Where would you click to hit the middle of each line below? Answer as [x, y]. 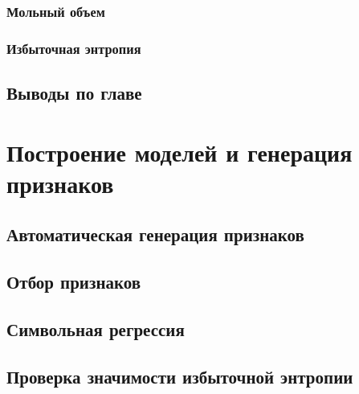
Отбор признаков [74, 282]
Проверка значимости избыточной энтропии [180, 376]
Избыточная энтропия [74, 48]
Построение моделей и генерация [179, 152]
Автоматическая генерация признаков [155, 234]
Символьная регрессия [96, 328]
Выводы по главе [74, 93]
